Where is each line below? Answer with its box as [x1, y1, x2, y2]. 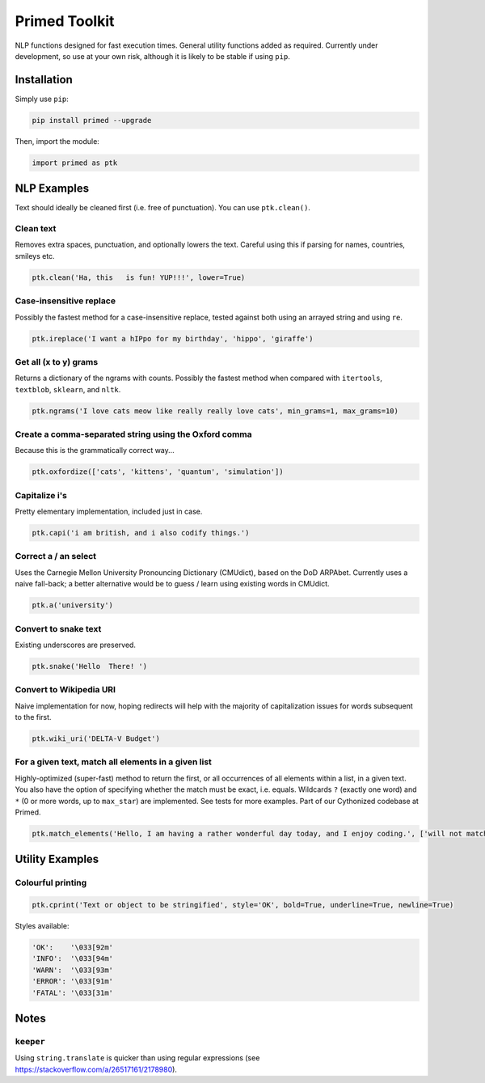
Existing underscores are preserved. [15, 640, 137, 649]
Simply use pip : [15, 94, 69, 104]
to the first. [15, 713, 52, 722]
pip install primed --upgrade [32, 116, 152, 125]
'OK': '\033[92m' [32, 943, 113, 952]
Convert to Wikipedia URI [15, 684, 116, 696]
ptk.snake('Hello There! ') [32, 662, 148, 671]
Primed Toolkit [15, 12, 115, 30]
